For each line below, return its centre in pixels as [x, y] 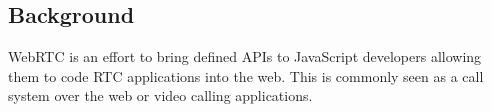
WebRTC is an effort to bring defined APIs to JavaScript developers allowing [245, 56]
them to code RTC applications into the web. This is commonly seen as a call [246, 75]
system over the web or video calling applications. [160, 95]
